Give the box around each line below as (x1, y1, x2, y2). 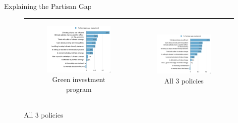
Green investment (52, 74, 106, 84)
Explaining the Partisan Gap (4, 1, 92, 11)
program (66, 83, 92, 94)
